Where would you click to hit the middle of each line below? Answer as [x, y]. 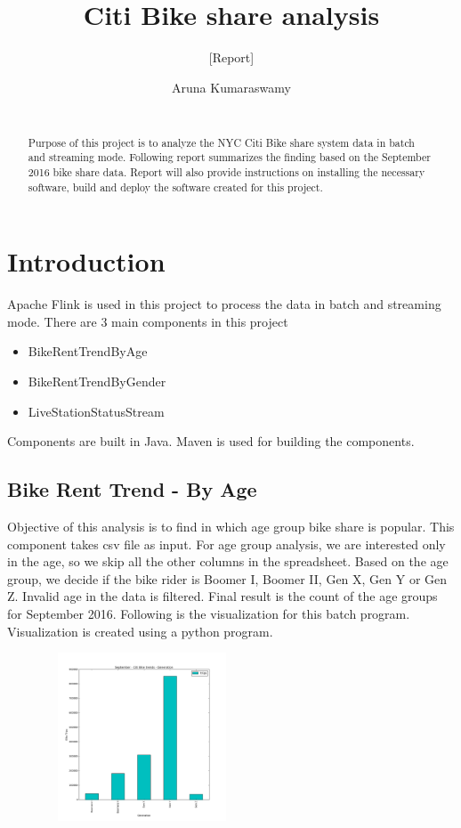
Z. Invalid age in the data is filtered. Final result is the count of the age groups [222, 596]
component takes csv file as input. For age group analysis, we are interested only [226, 544]
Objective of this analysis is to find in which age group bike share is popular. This [231, 527]
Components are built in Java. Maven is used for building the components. [211, 441]
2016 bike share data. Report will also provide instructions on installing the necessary [226, 172]
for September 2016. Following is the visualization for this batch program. [209, 613]
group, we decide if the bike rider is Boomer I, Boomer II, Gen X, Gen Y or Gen [227, 578]
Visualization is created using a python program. [140, 631]
